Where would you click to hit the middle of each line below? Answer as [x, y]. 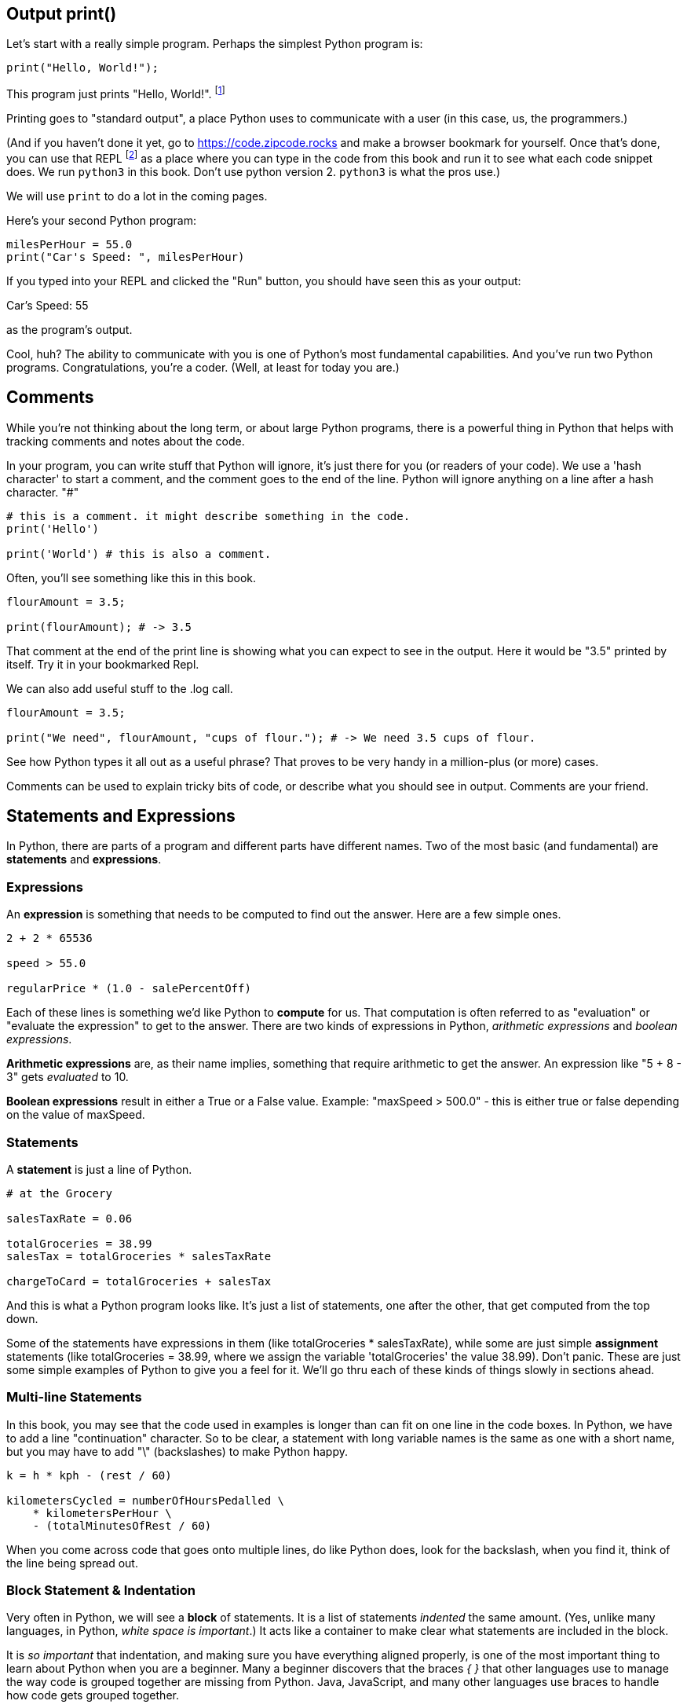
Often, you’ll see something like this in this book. [132, 577]
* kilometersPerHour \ [102, 1513]
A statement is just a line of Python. [99, 1169]
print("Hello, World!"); [82, 68]
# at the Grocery [59, 1193]
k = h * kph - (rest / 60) [89, 1475]
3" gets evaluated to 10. [68, 1077]
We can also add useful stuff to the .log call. [120, 688]
